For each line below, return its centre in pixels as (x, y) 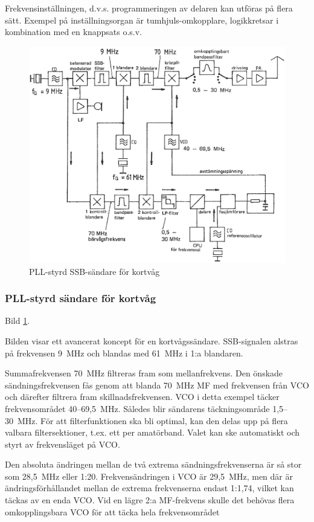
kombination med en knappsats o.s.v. (73, 32)
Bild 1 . (18, 321)
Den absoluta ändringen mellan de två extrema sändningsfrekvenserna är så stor (153, 464)
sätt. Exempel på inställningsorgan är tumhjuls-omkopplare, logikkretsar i (142, 20)
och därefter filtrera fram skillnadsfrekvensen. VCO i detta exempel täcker (142, 397)
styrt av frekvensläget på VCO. (62, 444)
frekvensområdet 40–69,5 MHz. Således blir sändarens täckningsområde (137, 408)
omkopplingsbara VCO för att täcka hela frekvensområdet (112, 511)
